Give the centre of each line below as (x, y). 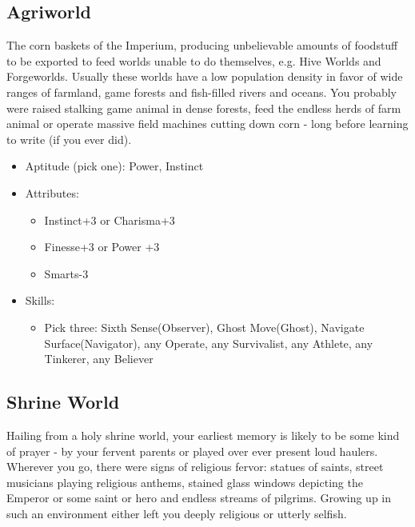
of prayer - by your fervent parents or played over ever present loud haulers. (192, 451)
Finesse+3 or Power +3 (102, 247)
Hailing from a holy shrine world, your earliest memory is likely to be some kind (203, 435)
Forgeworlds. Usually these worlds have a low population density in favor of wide (205, 76)
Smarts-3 (66, 273)
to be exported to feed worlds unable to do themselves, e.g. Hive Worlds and (194, 60)
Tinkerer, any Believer (99, 359)
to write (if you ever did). (69, 139)
